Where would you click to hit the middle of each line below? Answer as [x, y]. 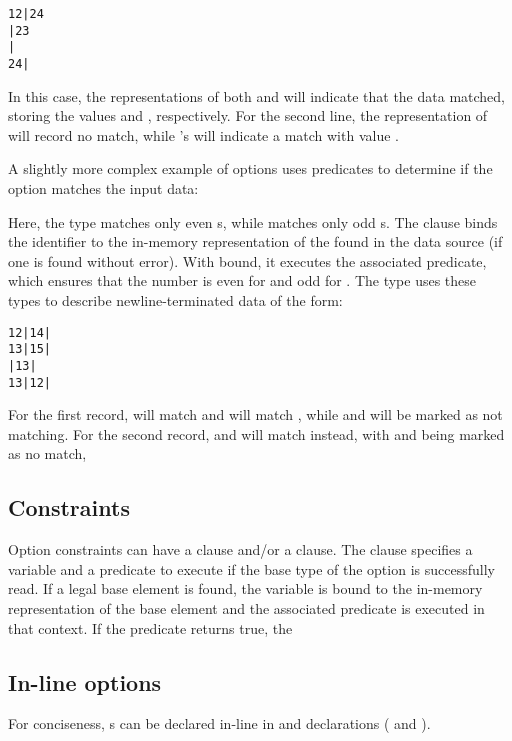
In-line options [85, 681]
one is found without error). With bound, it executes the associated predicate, [247, 260]
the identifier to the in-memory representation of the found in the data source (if [255, 241]
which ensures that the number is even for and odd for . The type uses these [242, 280]
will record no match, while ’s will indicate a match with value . [203, 134]
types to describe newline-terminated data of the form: [175, 299]
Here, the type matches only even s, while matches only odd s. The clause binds [253, 221]
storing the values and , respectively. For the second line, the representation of [248, 115]
